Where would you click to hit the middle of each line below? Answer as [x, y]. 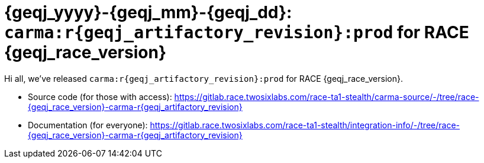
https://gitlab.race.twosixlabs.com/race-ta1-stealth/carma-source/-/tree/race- [327, 97]
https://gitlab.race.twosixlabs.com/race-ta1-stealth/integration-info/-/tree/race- [305, 125]
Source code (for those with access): [100, 97]
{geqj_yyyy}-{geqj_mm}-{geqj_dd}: [148, 12]
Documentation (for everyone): [88, 125]
